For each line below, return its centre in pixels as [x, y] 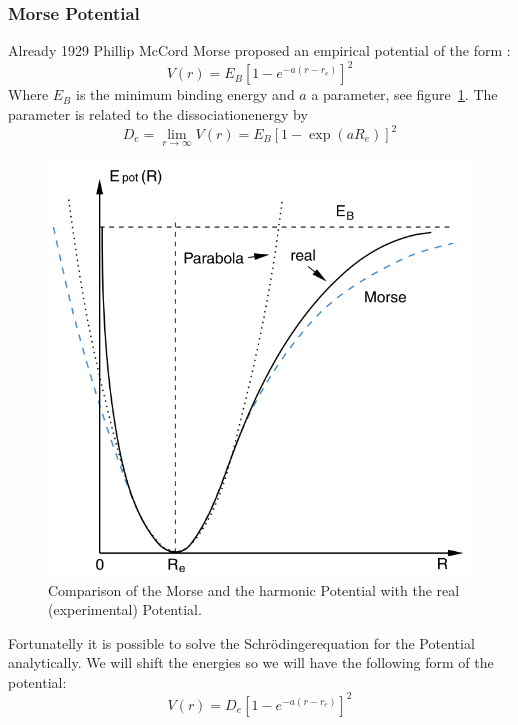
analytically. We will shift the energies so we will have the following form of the [251, 662]
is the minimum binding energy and [185, 94]
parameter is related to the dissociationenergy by [158, 113]
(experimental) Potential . [125, 609]
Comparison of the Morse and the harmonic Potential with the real [254, 589]
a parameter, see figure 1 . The [404, 94]
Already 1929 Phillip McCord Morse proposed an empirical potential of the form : [259, 50]
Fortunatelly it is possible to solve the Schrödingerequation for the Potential [241, 642]
